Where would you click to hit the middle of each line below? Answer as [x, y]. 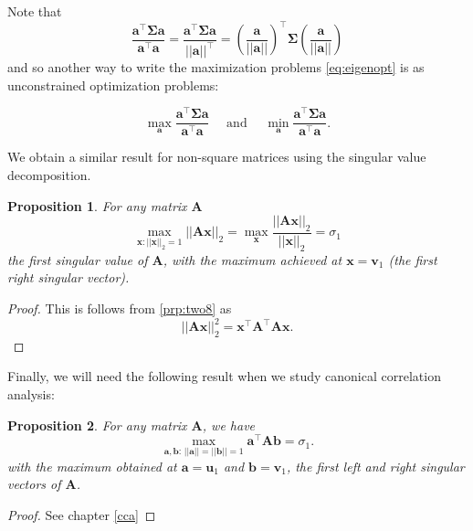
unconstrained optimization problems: [113, 85]
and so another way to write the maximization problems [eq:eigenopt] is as [216, 67]
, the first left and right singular [375, 466]
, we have [229, 425]
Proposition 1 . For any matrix [97, 205]
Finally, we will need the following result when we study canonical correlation [224, 376]
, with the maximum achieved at [252, 259]
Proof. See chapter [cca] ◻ [82, 514]
